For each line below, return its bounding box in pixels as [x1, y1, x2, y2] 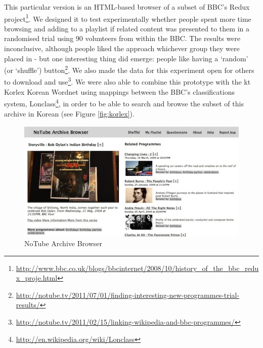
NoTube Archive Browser [24, 238, 102, 249]
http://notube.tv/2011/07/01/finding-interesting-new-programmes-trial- [16, 289, 240, 300]
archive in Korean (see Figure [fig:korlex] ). [4, 108, 135, 119]
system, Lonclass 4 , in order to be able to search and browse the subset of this [4, 97, 244, 108]
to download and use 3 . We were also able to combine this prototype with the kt [4, 75, 251, 87]
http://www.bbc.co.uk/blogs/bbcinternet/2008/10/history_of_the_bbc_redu [16, 262, 259, 273]
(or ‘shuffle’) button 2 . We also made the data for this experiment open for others [4, 63, 254, 75]
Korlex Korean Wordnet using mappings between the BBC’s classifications [4, 86, 235, 97]
